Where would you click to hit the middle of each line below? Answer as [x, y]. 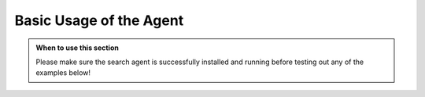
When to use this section [78, 48]
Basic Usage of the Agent [99, 20]
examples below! [63, 73]
